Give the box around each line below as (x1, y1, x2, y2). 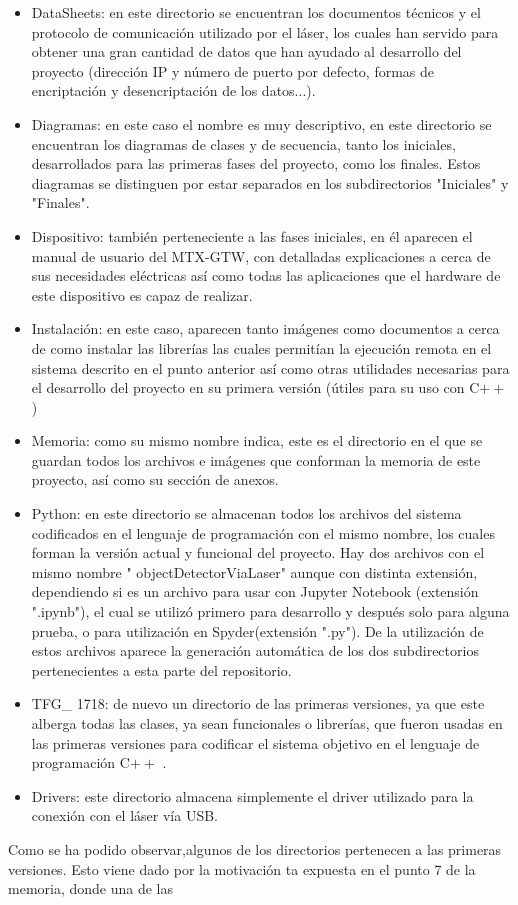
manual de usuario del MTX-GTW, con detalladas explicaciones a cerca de (31, 245, 491, 266)
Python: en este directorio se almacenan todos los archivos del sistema (31, 503, 462, 524)
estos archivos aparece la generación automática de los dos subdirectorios (31, 640, 479, 661)
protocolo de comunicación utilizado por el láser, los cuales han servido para (31, 21, 499, 42)
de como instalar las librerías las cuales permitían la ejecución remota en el (31, 337, 492, 358)
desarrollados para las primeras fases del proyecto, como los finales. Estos (31, 153, 481, 174)
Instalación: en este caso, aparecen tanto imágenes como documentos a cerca (31, 318, 500, 339)
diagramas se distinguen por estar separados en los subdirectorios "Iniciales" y (31, 172, 509, 193)
